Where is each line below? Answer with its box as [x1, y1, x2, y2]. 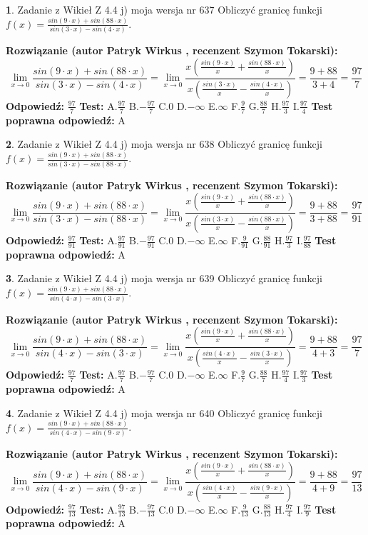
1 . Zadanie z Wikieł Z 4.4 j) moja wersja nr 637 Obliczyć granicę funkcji [6, 2, 322, 16]
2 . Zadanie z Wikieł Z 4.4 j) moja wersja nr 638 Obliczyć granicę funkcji [6, 136, 322, 151]
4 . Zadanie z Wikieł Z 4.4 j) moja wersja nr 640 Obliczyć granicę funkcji [6, 405, 322, 420]
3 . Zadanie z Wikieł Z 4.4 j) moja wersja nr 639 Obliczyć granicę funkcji [6, 271, 322, 286]
